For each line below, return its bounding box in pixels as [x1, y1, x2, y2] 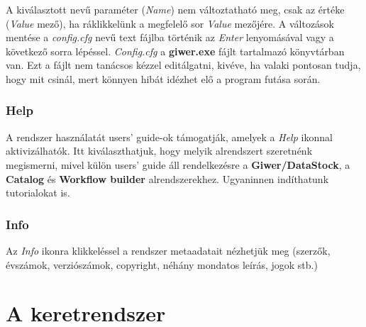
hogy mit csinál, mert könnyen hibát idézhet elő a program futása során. [6, 71, 321, 86]
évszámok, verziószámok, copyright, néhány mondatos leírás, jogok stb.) [6, 257, 318, 272]
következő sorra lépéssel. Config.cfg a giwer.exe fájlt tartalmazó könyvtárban [6, 43, 345, 58]
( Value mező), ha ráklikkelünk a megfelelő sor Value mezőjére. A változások [6, 16, 335, 31]
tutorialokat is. [6, 185, 70, 200]
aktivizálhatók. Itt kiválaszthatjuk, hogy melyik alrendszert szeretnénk [6, 143, 313, 158]
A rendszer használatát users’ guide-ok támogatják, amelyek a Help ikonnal [6, 129, 333, 144]
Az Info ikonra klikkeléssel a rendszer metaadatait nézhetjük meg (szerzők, [6, 243, 331, 257]
